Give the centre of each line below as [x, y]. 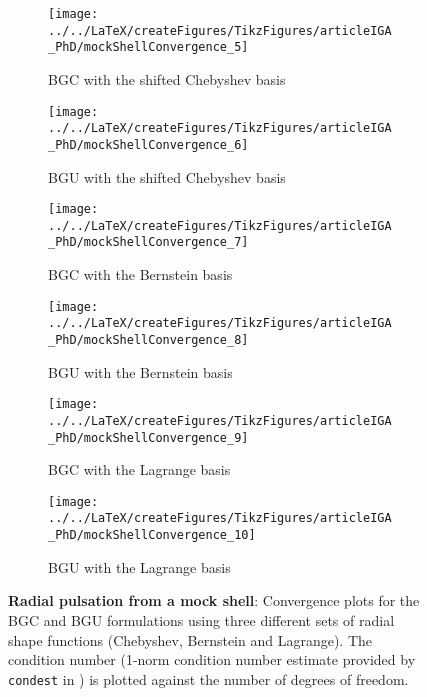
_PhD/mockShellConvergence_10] [152, 535]
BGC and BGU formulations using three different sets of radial [201, 619]
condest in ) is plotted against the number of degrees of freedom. [208, 678]
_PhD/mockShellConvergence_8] [148, 340]
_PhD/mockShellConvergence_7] [148, 242]
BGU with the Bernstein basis [140, 371]
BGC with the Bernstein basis [140, 274]
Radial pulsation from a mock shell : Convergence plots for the [214, 600]
